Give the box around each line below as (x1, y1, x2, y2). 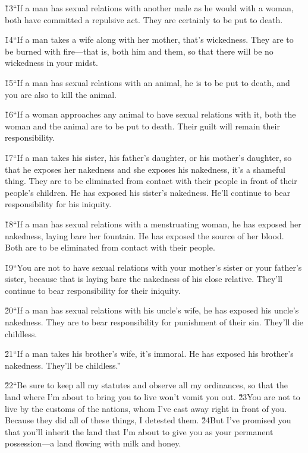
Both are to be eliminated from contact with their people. (5, 241, 215, 254)
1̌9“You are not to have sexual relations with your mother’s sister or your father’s (5, 261, 302, 273)
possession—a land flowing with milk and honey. (5, 437, 181, 449)
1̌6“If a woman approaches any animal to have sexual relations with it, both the (5, 108, 296, 121)
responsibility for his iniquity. (5, 198, 112, 210)
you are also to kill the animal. (5, 88, 117, 100)
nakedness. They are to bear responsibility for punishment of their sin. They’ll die (5, 316, 303, 328)
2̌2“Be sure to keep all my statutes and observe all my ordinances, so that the (5, 379, 288, 391)
